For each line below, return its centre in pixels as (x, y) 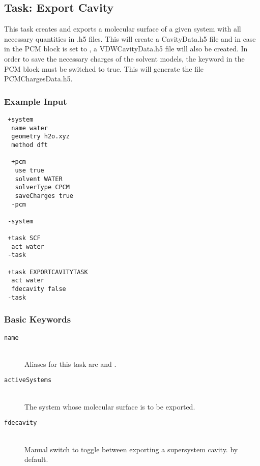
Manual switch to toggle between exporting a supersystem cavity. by (131, 449)
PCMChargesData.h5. (38, 79)
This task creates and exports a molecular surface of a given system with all (123, 29)
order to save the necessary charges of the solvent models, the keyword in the (124, 58)
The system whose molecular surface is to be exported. (110, 406)
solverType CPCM (42, 187)
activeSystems (28, 380)
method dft (30, 145)
